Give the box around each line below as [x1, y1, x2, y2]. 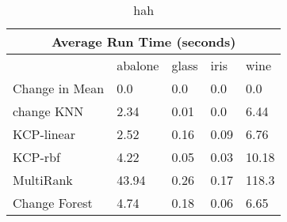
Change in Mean [13, 79, 105, 97]
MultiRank [13, 171, 73, 189]
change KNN [13, 102, 84, 120]
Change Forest [13, 194, 93, 212]
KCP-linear [13, 125, 75, 143]
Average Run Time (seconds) [51, 32, 236, 51]
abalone [117, 56, 159, 74]
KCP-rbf [13, 148, 60, 166]
